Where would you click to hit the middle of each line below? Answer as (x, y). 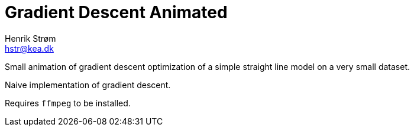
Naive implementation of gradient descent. (88, 85)
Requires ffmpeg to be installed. (68, 103)
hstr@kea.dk (29, 48)
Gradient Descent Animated (116, 12)
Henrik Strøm (30, 38)
